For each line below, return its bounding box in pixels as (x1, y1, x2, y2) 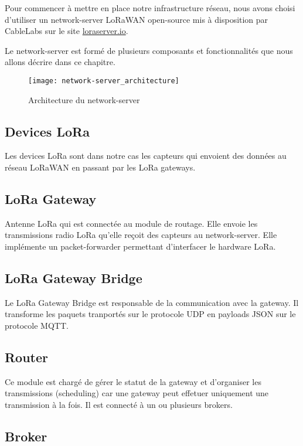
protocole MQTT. (5, 319, 69, 331)
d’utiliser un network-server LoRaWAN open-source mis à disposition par (5, 13, 268, 25)
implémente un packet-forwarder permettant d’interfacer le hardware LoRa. (5, 240, 276, 252)
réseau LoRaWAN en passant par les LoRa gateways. (5, 161, 196, 173)
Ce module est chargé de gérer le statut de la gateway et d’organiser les (5, 375, 261, 387)
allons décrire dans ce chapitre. (5, 56, 115, 68)
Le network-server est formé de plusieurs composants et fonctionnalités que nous (5, 44, 293, 56)
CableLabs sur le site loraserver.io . (5, 25, 128, 37)
